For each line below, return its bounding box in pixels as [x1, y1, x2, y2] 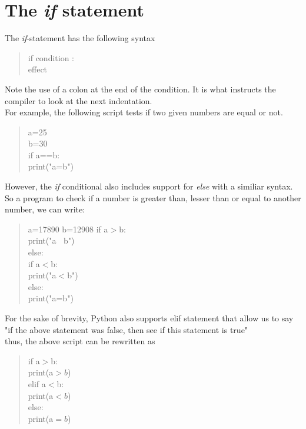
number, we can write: [5, 203, 85, 215]
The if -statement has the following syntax [5, 32, 155, 44]
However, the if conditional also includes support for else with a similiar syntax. [5, 180, 293, 192]
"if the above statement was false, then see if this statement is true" [5, 323, 248, 335]
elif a [28, 377, 46, 390]
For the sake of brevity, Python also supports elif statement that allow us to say [5, 312, 294, 324]
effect [28, 63, 48, 75]
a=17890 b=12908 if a [28, 222, 108, 235]
